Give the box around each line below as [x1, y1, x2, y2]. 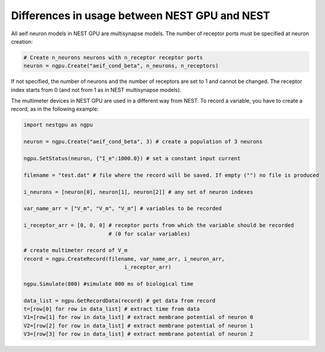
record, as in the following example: [11, 105, 99, 113]
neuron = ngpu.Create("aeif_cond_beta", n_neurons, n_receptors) [23, 63, 219, 69]
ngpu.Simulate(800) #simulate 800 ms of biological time [23, 280, 194, 287]
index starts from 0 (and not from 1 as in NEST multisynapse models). [11, 86, 182, 93]
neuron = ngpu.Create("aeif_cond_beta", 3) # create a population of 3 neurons [23, 138, 263, 145]
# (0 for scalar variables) [108, 230, 191, 237]
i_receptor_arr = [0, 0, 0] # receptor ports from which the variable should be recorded [23, 222, 295, 229]
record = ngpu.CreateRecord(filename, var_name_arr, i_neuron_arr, [23, 255, 225, 262]
